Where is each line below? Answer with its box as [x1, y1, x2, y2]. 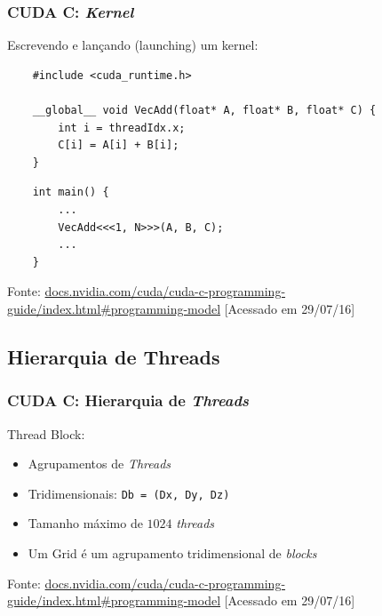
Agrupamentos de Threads [28, 454, 171, 473]
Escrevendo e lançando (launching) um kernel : [7, 36, 259, 54]
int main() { [32, 186, 109, 199]
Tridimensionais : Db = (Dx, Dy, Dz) [28, 484, 230, 502]
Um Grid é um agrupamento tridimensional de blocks [28, 543, 317, 562]
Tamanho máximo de [28, 514, 143, 532]
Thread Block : [7, 424, 85, 443]
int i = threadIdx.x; [58, 121, 186, 134]
